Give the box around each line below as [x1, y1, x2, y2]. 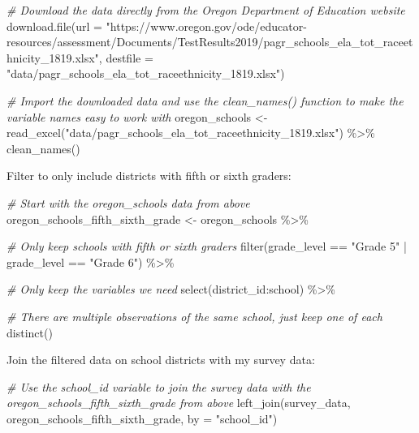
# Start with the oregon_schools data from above [6, 194, 250, 211]
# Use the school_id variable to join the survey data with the [6, 378, 311, 395]
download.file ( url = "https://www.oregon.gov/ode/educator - [6, 17, 307, 34]
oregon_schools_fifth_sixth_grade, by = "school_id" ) [6, 409, 278, 427]
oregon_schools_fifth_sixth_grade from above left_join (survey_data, [6, 394, 351, 411]
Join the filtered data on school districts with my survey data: [6, 351, 315, 368]
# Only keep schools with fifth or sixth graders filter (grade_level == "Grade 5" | [6, 238, 407, 255]
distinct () [6, 324, 53, 341]
